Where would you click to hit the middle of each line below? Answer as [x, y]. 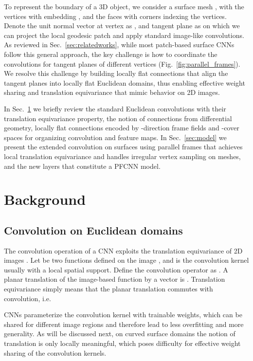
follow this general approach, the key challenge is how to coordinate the [111, 54]
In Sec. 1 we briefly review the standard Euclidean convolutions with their [115, 108]
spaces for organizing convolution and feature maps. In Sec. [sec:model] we [115, 137]
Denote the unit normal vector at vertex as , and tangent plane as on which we [122, 26]
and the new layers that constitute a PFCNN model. [82, 166]
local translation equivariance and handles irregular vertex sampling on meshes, [122, 156]
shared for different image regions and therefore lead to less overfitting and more [124, 324]
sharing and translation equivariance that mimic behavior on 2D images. [112, 92]
